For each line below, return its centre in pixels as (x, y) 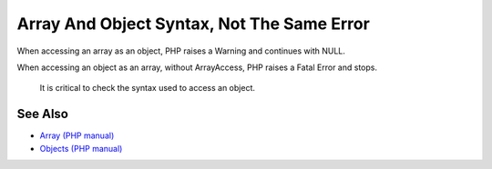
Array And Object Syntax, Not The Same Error (194, 24)
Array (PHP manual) (77, 135)
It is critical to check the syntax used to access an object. (147, 88)
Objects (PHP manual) (81, 148)
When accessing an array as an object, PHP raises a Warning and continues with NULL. (181, 51)
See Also (42, 114)
